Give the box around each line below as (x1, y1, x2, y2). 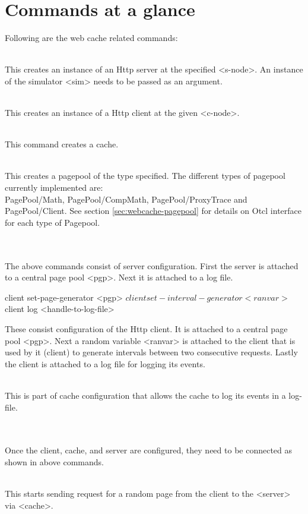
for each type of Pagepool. (5, 216, 100, 228)
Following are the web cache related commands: (5, 31, 178, 44)
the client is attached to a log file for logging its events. (5, 357, 205, 370)
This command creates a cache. (5, 138, 119, 150)
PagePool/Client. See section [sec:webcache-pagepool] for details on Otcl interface (5, 204, 302, 217)
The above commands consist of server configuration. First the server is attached (5, 259, 299, 272)
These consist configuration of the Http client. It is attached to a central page (5, 323, 288, 335)
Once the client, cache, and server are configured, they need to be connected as (5, 444, 293, 456)
